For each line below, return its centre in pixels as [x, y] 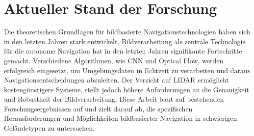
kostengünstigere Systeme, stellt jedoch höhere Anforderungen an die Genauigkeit [127, 89]
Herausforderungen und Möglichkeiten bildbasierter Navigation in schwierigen [121, 118]
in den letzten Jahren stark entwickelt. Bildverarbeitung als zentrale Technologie [125, 41]
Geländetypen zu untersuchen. [49, 128]
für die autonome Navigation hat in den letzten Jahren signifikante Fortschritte [123, 51]
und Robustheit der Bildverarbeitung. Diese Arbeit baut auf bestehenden [114, 99]
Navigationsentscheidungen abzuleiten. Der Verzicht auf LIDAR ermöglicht [116, 80]
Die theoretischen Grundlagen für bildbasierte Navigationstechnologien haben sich [127, 32]
